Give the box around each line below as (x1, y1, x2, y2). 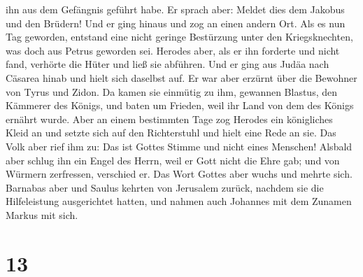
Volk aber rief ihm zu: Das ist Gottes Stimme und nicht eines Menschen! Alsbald (6, 138, 353, 153)
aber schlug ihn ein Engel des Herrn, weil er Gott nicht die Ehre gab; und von (6, 152, 340, 167)
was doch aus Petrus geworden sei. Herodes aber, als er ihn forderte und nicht (6, 43, 340, 57)
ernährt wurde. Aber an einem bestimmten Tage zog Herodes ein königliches (6, 111, 333, 126)
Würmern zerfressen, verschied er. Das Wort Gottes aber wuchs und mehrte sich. (6, 166, 353, 181)
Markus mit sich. (6, 207, 78, 222)
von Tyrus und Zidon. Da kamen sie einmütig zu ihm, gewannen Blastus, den (6, 84, 338, 99)
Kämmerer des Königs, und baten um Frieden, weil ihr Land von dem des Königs (6, 98, 354, 113)
